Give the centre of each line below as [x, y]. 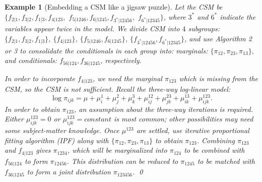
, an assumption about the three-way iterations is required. [163, 109]
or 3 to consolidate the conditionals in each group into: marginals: [106, 50]
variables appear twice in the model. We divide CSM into [92, 28]
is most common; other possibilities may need [184, 119]
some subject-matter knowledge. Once [62, 130]
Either [14, 119]
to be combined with [214, 150]
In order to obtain [32, 109]
